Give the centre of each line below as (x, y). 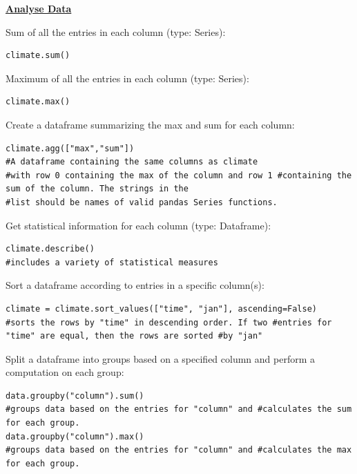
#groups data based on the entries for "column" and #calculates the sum (179, 409)
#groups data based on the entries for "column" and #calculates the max (179, 450)
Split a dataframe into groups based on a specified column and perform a (161, 358)
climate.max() (38, 102)
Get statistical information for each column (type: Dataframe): (138, 225)
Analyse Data (39, 8)
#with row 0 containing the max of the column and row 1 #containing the (179, 175)
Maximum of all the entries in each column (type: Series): (127, 78)
